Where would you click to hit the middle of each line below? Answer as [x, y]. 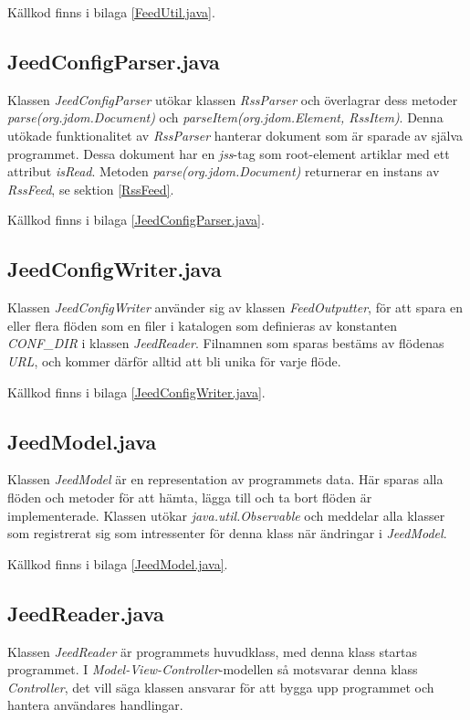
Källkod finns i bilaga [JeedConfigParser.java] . [136, 220]
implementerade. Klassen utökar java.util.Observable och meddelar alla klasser [226, 515]
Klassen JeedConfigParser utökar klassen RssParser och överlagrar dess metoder [233, 99]
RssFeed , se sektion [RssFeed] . [91, 189]
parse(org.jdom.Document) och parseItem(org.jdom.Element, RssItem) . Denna [225, 117]
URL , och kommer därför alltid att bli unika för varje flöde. [174, 360]
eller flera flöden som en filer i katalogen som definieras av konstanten [203, 325]
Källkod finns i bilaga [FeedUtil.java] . [111, 12]
